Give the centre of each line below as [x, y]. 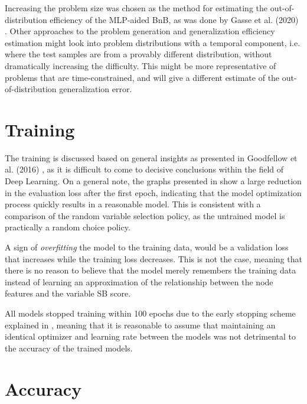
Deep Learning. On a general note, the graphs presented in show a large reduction [153, 181]
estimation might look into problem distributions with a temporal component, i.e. [153, 42]
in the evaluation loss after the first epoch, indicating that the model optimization [153, 192]
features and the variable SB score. [68, 293]
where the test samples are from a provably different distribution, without [138, 54]
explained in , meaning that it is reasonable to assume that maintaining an [140, 325]
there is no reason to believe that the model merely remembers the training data [151, 270]
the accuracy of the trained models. [69, 348]
